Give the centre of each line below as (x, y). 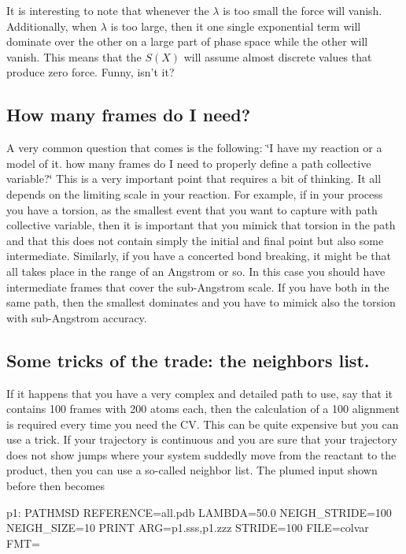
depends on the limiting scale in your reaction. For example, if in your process (195, 193)
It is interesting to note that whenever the (108, 10)
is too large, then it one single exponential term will (236, 26)
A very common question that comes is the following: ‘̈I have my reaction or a (194, 148)
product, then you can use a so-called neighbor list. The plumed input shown (192, 470)
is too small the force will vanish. (303, 10)
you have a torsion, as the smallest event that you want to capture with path (192, 209)
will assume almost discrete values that (278, 56)
